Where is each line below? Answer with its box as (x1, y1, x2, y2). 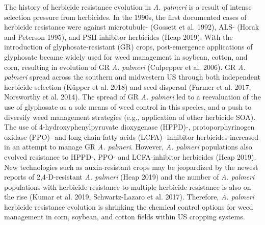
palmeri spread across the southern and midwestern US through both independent (4, 71, 260, 82)
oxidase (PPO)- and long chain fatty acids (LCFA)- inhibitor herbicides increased (4, 131, 259, 142)
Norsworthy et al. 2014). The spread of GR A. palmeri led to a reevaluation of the (4, 91, 261, 102)
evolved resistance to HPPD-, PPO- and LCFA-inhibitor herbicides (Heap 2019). (4, 151, 256, 162)
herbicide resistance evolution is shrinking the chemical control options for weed (4, 201, 253, 212)
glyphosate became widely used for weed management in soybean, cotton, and (4, 51, 248, 62)
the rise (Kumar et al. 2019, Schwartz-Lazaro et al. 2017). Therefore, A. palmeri (4, 191, 254, 202)
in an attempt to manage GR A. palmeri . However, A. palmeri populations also (4, 141, 252, 152)
